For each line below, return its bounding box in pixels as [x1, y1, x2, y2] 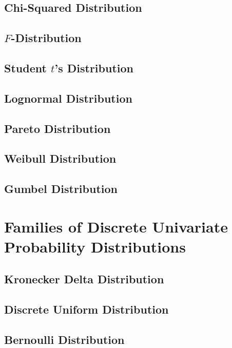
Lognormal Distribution [4, 90, 132, 106]
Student [4, 60, 47, 75]
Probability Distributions [4, 236, 186, 257]
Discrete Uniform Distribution [4, 301, 169, 317]
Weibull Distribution [4, 150, 117, 166]
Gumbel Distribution [4, 181, 118, 197]
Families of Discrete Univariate [4, 216, 228, 237]
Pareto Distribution [4, 120, 111, 136]
